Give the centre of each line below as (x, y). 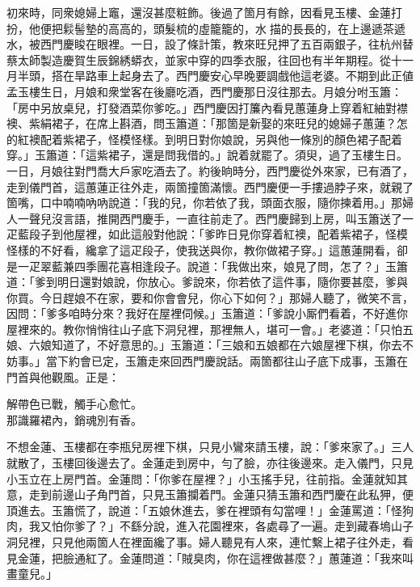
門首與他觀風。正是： (63, 376)
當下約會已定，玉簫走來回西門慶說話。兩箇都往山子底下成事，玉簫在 (227, 361)
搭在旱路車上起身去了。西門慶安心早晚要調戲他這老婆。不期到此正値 (232, 76)
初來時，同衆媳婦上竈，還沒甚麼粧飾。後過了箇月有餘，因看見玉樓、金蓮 (199, 12)
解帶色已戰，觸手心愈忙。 (74, 404)
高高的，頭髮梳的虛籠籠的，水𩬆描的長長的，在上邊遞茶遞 (256, 28)
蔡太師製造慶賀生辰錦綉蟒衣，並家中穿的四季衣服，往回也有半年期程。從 (199, 59)
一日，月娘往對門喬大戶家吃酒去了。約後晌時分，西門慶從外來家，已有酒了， (210, 170)
